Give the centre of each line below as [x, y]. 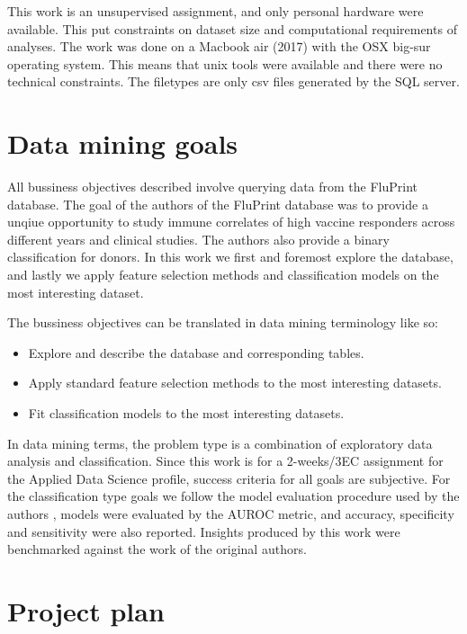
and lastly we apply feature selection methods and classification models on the [223, 275]
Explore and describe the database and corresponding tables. [196, 352]
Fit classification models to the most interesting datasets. [186, 413]
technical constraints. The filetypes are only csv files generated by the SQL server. [233, 81]
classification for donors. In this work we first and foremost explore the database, [230, 257]
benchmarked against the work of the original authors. [157, 549]
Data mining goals [123, 143]
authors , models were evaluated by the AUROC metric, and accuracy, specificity [231, 513]
